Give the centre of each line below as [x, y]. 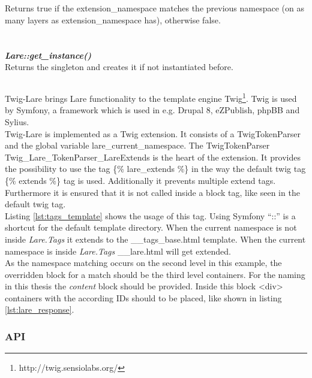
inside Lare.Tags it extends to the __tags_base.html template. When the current [155, 239]
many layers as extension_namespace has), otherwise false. [113, 19]
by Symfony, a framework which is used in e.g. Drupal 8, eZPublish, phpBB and [152, 110]
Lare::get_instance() [48, 55]
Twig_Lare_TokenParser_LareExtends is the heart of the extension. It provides [153, 157]
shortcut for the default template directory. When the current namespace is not [151, 227]
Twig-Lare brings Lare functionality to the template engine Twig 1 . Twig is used [151, 97]
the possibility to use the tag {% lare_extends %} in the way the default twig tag [155, 169]
